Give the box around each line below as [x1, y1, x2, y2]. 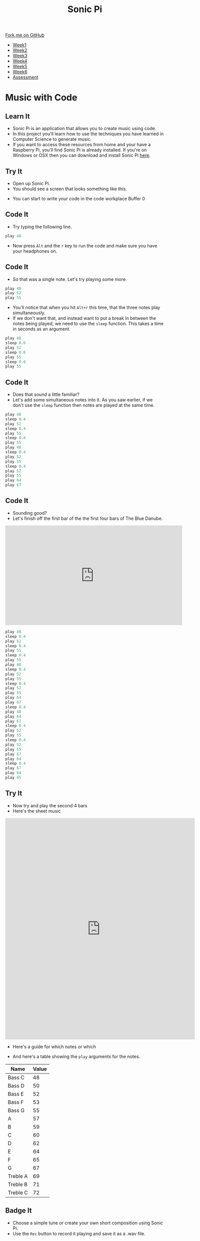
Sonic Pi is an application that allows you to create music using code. [12, 126, 157, 132]
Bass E [8, 1090, 24, 1097]
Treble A [8, 1173, 28, 1180]
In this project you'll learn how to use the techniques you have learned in [12, 131, 164, 137]
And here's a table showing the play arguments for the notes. [12, 1053, 140, 1059]
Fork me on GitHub [5, 32, 44, 38]
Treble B [8, 1181, 28, 1188]
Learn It [5, 112, 30, 120]
